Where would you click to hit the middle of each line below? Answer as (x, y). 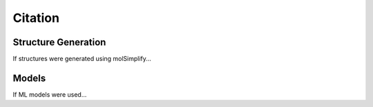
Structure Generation (59, 42)
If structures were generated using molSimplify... (82, 59)
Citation (36, 18)
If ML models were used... (50, 94)
